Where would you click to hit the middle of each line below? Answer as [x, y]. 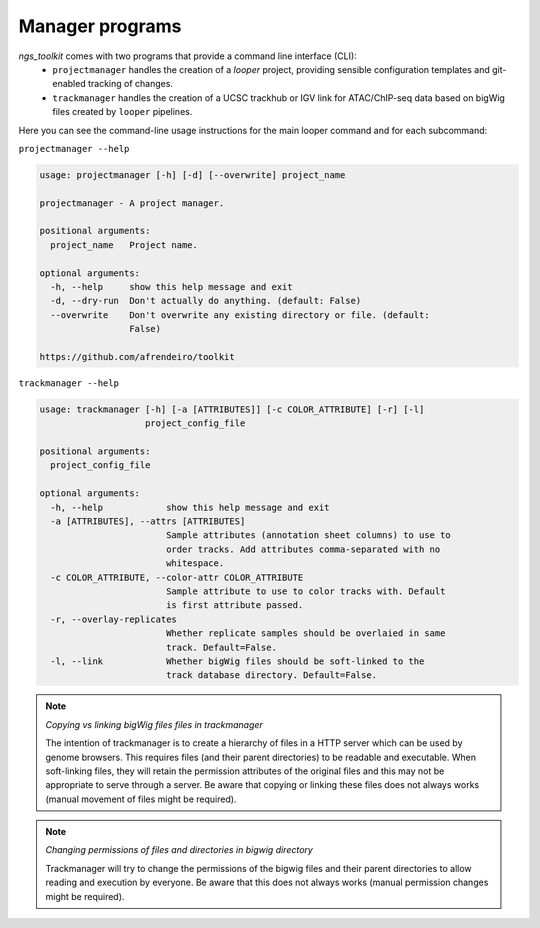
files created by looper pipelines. [122, 112]
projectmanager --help [74, 148]
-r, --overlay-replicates [113, 619]
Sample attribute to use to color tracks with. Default [305, 591]
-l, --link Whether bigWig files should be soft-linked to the [237, 661]
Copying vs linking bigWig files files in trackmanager [154, 724]
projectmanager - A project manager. [132, 203]
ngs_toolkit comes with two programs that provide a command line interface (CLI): [187, 56]
